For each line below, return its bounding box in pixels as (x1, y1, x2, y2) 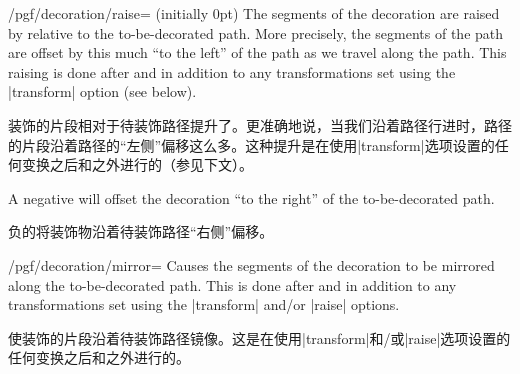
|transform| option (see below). (8, 81, 197, 102)
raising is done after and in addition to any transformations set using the (8, 61, 456, 82)
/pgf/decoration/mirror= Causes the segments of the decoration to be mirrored (8, 254, 495, 275)
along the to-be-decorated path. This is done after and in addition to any (8, 274, 457, 295)
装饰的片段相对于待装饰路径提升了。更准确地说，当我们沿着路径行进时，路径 (8, 114, 512, 135)
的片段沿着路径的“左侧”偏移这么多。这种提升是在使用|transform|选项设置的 (8, 134, 495, 155)
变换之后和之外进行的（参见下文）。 (21, 154, 253, 175)
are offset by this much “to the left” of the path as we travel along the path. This (8, 42, 507, 63)
